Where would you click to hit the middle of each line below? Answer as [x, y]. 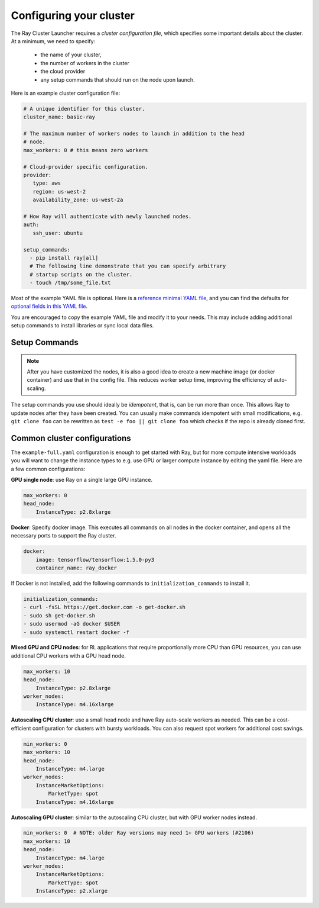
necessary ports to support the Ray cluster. [64, 536]
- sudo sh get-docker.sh [59, 615]
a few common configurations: [48, 469]
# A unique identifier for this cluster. [84, 109]
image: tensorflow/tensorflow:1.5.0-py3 [95, 560]
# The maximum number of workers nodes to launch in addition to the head [134, 134]
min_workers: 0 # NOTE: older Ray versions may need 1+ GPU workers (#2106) [139, 833]
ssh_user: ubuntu [58, 233]
